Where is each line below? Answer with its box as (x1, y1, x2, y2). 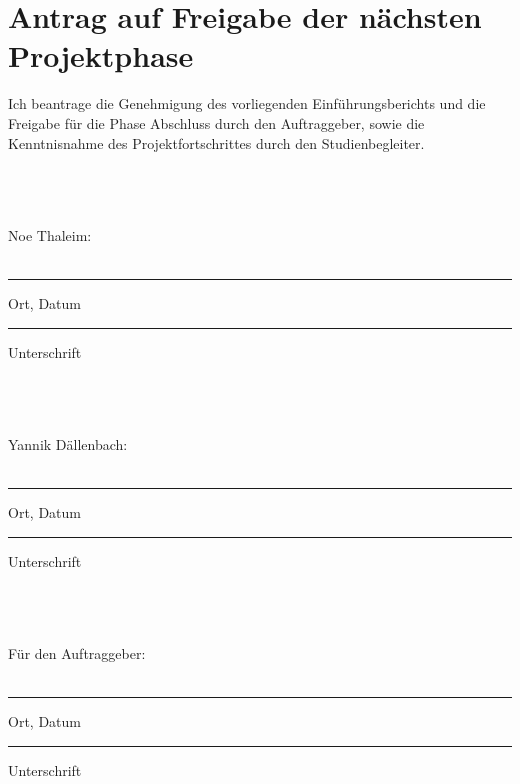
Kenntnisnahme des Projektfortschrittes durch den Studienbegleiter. (8, 132, 425, 153)
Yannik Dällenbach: (8, 434, 128, 455)
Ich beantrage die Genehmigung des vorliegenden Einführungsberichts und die (8, 93, 486, 114)
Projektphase (8, 35, 194, 76)
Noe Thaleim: (8, 224, 92, 245)
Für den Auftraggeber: (8, 643, 146, 664)
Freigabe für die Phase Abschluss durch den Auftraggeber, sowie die (8, 112, 425, 133)
